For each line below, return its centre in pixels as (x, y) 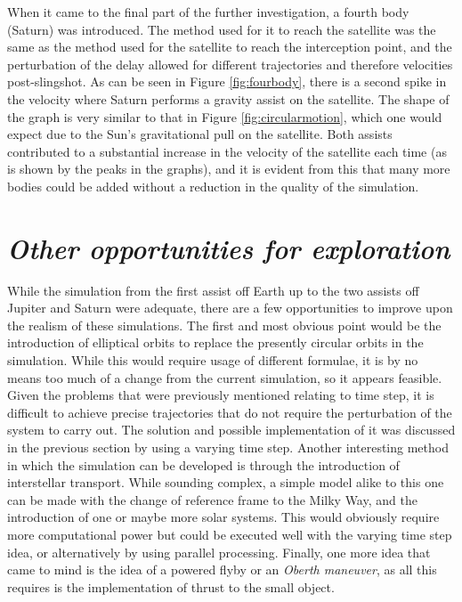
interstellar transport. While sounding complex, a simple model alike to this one (226, 482)
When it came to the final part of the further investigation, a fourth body (208, 12)
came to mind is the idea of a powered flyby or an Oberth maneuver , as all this (222, 569)
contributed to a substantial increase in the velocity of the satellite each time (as (227, 151)
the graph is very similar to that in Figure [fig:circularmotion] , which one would (225, 116)
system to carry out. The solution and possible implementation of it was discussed (231, 430)
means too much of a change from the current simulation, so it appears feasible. (225, 377)
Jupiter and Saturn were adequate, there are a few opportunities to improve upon (230, 308)
